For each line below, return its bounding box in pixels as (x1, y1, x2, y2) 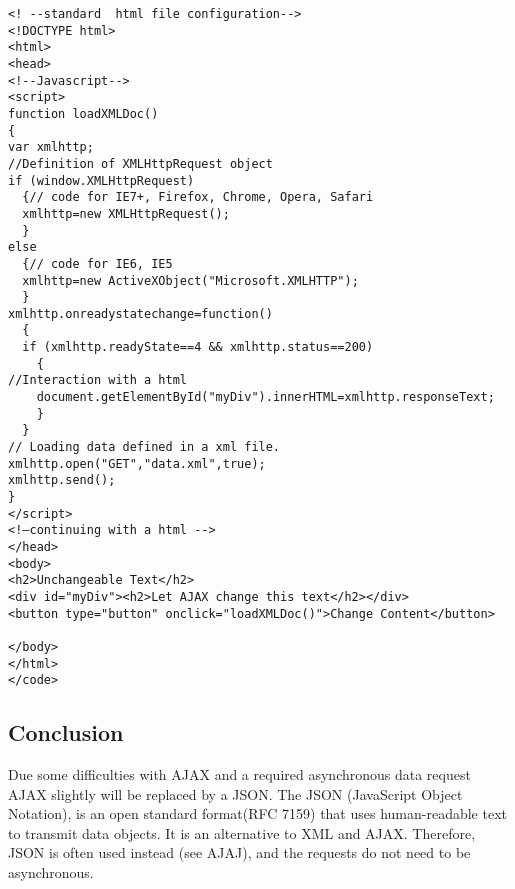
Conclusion (8, 717, 124, 748)
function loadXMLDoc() (8, 106, 159, 121)
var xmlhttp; (8, 140, 94, 155)
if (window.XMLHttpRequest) (8, 173, 195, 188)
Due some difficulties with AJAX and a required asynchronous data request (8, 764, 471, 785)
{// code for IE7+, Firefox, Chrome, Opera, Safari (22, 190, 374, 205)
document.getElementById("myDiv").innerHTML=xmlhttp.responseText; (36, 390, 495, 405)
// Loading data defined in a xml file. (8, 440, 281, 455)
